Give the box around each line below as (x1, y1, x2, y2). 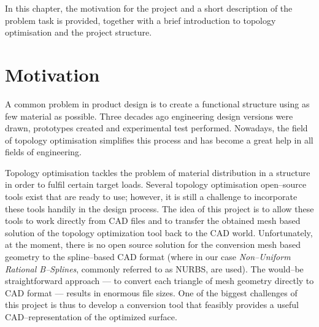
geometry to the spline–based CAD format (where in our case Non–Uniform (5, 250, 291, 263)
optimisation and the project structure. (5, 26, 152, 39)
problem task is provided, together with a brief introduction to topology (5, 13, 276, 26)
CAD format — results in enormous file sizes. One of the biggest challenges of (5, 286, 298, 299)
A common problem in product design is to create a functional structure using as (5, 97, 310, 110)
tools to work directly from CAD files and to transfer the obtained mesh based (5, 214, 301, 227)
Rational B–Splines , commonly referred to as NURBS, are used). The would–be (5, 262, 304, 275)
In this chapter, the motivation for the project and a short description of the (5, 2, 293, 14)
